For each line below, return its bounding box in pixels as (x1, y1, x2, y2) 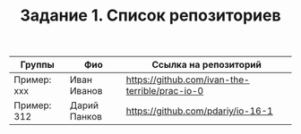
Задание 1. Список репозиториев (20, 5, 281, 26)
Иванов (70, 85, 103, 97)
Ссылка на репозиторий (151, 59, 262, 71)
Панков (70, 111, 103, 123)
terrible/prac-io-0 (125, 85, 204, 97)
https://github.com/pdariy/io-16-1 (125, 105, 273, 117)
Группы (20, 59, 56, 71)
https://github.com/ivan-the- (125, 73, 250, 86)
